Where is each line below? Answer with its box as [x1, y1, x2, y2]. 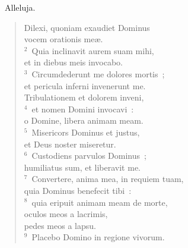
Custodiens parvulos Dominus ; [31, 149, 146, 162]
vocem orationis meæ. [24, 33, 103, 45]
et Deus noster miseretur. [24, 137, 116, 150]
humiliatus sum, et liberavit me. [24, 161, 141, 173]
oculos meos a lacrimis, [24, 208, 108, 220]
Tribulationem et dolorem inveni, [24, 91, 144, 103]
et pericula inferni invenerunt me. [24, 79, 146, 92]
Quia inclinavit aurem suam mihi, [31, 44, 154, 56]
